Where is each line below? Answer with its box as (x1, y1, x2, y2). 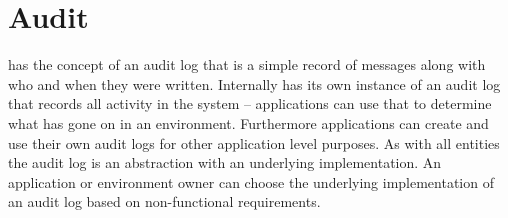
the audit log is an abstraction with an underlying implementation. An (8, 152, 442, 173)
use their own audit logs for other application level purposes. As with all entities (8, 132, 500, 153)
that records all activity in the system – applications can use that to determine (8, 93, 492, 114)
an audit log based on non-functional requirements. (8, 191, 321, 212)
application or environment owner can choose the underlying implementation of (8, 171, 494, 192)
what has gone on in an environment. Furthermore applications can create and (8, 112, 489, 133)
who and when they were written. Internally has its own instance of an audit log (8, 73, 501, 94)
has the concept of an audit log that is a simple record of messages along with (8, 54, 486, 75)
